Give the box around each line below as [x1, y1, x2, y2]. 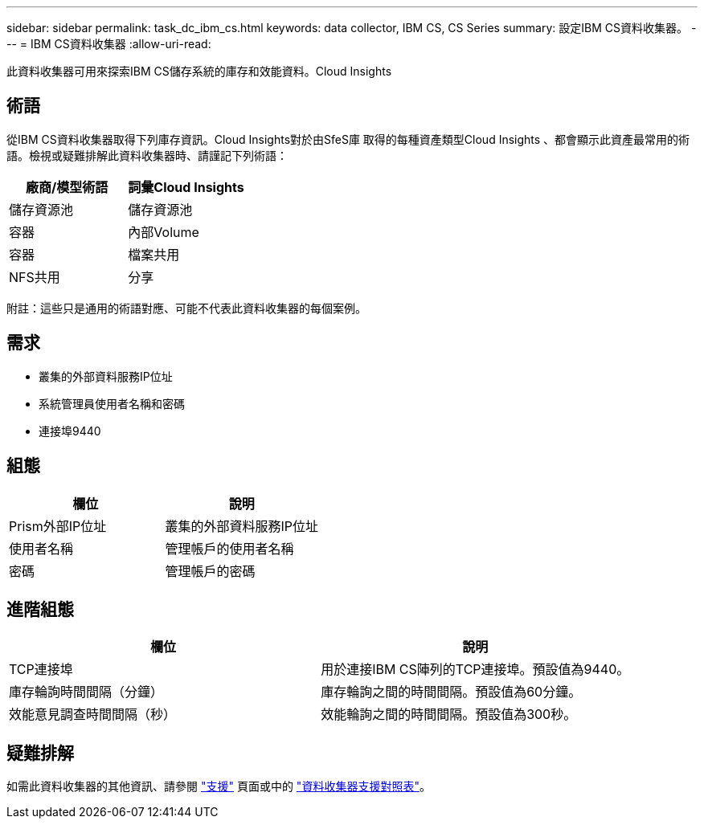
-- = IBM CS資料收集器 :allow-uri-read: [6, 37, 211, 51]
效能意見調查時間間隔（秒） [9, 706, 177, 723]
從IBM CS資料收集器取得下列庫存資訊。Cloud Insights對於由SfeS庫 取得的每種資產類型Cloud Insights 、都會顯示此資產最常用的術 [6, 132, 690, 146]
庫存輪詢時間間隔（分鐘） [9, 684, 164, 700]
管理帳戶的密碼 [165, 562, 256, 579]
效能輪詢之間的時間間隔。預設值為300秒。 [321, 706, 577, 723]
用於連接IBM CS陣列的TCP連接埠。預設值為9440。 [321, 661, 630, 678]
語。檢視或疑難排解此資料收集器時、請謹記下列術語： [6, 148, 288, 162]
